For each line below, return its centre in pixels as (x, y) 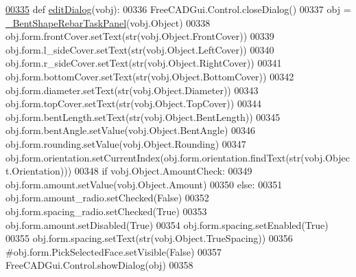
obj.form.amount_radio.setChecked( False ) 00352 (107, 198)
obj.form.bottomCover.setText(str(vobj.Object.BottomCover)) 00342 (150, 76)
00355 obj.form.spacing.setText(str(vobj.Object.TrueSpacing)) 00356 (149, 238)
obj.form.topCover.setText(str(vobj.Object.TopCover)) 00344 (133, 103)
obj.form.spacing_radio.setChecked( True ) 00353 (106, 211)
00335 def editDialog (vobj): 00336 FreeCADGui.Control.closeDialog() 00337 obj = (178, 9)
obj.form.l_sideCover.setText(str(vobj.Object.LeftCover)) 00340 (140, 49)
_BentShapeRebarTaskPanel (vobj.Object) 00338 (108, 22)
